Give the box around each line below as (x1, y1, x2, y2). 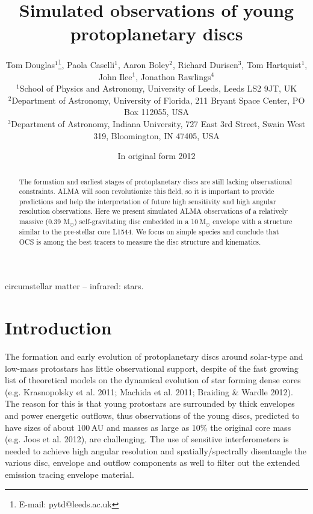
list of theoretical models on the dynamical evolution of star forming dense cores (5, 374, 301, 386)
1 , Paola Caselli (58, 57, 115, 71)
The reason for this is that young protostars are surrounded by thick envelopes (5, 397, 295, 410)
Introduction (5, 315, 112, 340)
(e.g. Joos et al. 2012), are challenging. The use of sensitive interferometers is (5, 433, 289, 445)
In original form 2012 (117, 149, 196, 162)
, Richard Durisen (173, 58, 238, 71)
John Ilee (98, 70, 132, 83)
